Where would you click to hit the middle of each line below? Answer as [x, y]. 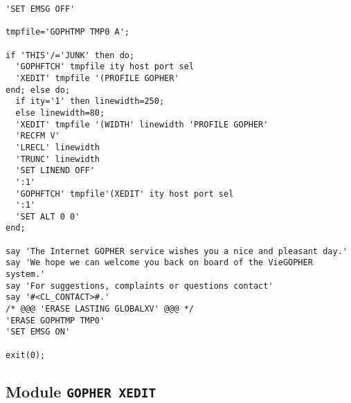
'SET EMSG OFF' [40, 9]
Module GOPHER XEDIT [81, 391]
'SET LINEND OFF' [55, 171]
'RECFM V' [38, 136]
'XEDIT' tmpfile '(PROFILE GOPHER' [97, 78]
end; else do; [38, 90]
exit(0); [26, 355]
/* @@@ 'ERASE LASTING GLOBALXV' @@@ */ [100, 309]
